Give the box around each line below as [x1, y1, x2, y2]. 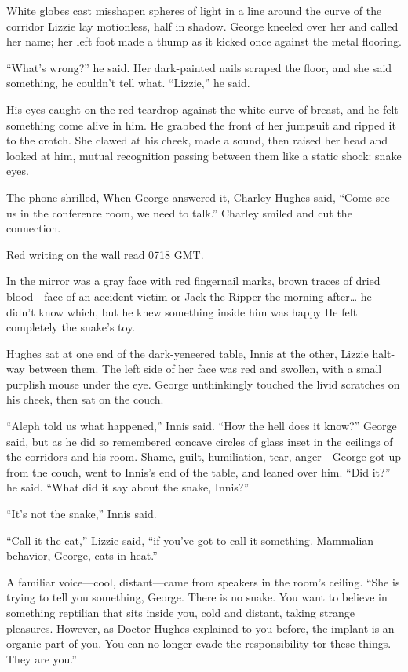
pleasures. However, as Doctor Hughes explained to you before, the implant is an [6, 619, 395, 636]
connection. [6, 220, 61, 236]
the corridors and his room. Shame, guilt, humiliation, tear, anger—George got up [6, 448, 402, 465]
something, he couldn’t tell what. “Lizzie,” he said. [6, 75, 250, 91]
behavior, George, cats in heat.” [6, 547, 158, 564]
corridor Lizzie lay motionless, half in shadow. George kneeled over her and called [6, 17, 399, 34]
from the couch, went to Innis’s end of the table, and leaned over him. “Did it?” [6, 463, 391, 480]
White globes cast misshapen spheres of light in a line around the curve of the [6, 2, 382, 18]
